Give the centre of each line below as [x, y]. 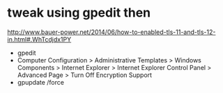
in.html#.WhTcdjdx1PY [39, 39]
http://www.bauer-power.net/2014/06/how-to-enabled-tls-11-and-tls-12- [111, 32]
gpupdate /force [41, 82]
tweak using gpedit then [79, 13]
